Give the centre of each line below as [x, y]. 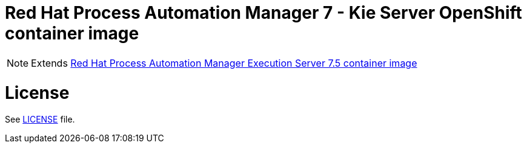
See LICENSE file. [40, 119]
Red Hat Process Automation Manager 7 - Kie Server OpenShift [263, 13]
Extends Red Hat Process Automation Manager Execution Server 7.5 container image [224, 63]
